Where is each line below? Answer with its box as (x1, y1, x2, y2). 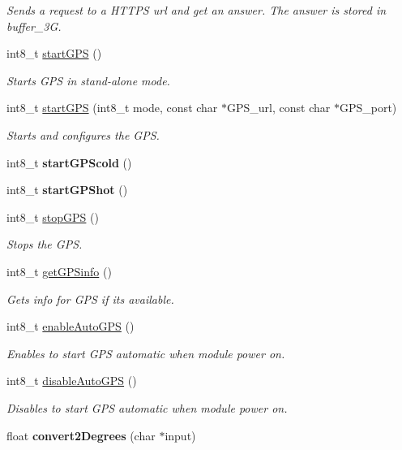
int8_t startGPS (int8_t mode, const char (6, 99, 218, 116)
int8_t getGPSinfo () (6, 262, 112, 279)
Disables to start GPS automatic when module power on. (6, 399, 288, 416)
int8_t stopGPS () (6, 208, 99, 225)
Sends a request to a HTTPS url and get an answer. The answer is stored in (6, 2, 387, 18)
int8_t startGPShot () (6, 181, 128, 198)
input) (165, 426, 196, 444)
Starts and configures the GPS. (6, 126, 160, 143)
